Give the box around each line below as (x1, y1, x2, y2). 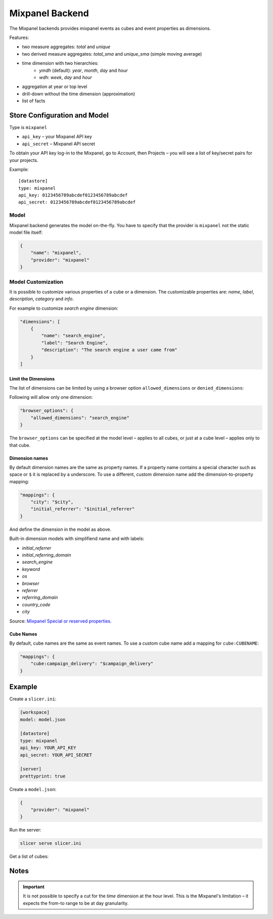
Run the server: (9, 827, 41, 833)
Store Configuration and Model (9, 111, 109, 119)
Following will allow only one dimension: (9, 394, 93, 400)
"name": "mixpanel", (30, 250, 82, 256)
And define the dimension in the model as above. (9, 526, 111, 532)
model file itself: (9, 229, 43, 235)
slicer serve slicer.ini (20, 841, 82, 846)
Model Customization (9, 278, 63, 285)
